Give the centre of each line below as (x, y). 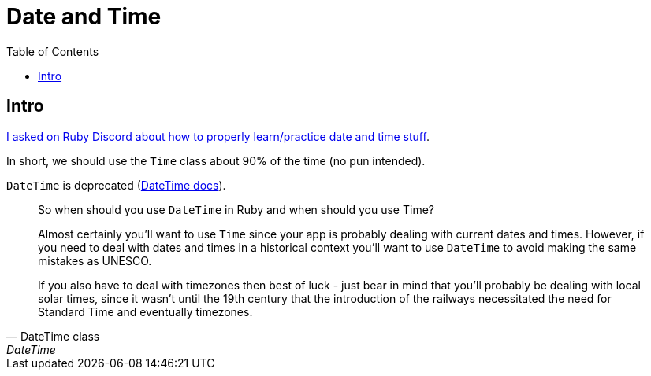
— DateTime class (53, 336)
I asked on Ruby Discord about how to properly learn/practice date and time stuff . (218, 136)
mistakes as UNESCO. (95, 260)
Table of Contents (53, 51)
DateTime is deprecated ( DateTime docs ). (116, 185)
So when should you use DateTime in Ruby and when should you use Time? (236, 209)
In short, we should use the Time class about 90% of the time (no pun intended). (216, 160)
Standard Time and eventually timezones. (145, 311)
